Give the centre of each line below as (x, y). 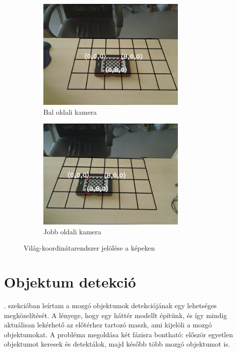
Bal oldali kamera (70, 112)
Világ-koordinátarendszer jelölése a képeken (89, 248)
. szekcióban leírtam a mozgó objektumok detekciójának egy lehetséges (110, 305)
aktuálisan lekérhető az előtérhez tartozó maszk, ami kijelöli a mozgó (108, 325)
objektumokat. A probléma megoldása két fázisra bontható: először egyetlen (118, 334)
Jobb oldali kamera (72, 231)
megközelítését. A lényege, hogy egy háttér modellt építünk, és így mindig (116, 315)
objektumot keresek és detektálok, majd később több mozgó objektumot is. (117, 344)
